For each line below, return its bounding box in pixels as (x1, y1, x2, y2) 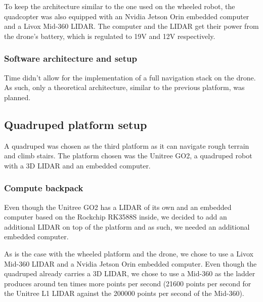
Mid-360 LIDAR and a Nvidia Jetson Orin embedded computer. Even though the (4, 258, 257, 269)
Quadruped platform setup (4, 116, 147, 132)
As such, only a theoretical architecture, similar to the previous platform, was (4, 82, 245, 93)
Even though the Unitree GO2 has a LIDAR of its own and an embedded (4, 201, 232, 212)
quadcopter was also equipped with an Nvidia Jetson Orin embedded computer (4, 11, 249, 21)
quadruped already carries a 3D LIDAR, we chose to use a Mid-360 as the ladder (4, 268, 255, 279)
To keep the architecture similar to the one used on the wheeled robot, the (4, 1, 235, 11)
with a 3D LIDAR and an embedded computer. (4, 160, 151, 170)
